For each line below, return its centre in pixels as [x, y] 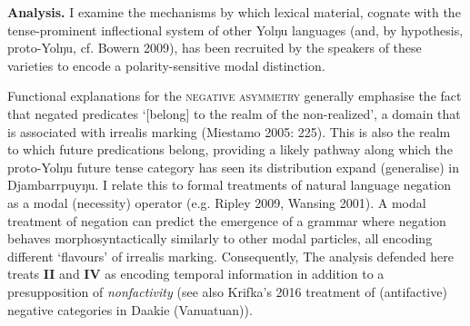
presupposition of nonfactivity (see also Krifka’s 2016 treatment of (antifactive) [227, 291]
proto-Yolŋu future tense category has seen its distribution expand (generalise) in [233, 167]
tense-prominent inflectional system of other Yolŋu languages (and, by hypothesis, [235, 30]
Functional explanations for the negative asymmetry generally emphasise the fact [235, 96]
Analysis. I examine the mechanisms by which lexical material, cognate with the [234, 12]
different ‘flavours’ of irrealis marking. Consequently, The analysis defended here [231, 256]
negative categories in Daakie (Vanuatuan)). [130, 309]
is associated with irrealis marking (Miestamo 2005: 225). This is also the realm [229, 131]
